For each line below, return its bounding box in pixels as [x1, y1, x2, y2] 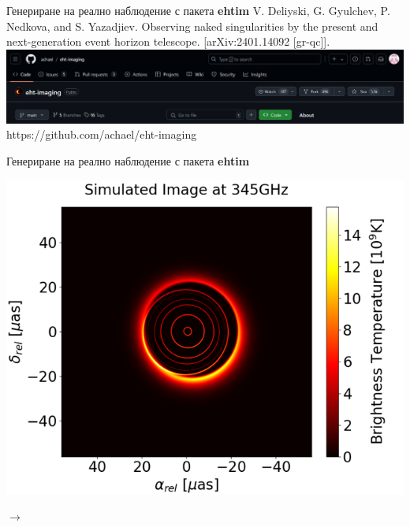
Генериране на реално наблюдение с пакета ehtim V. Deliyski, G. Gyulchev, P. [6, 2, 390, 18]
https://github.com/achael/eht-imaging [6, 126, 197, 143]
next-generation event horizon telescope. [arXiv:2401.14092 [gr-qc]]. [6, 33, 330, 50]
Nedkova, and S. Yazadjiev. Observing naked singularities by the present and [6, 17, 378, 34]
